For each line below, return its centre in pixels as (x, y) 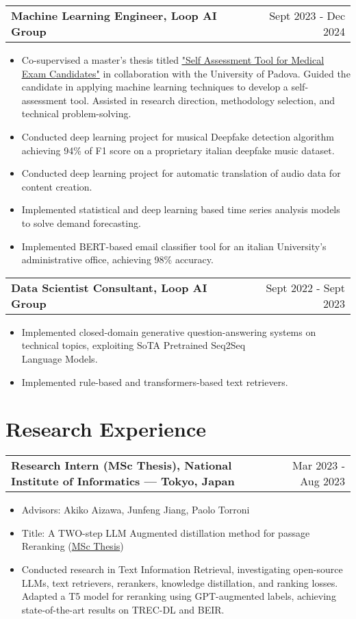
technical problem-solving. (76, 113)
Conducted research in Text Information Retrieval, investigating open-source (182, 569)
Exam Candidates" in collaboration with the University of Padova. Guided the (186, 73)
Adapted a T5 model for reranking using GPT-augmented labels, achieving (179, 596)
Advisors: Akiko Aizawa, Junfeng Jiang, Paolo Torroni (136, 510)
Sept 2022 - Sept (305, 287)
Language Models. (60, 358)
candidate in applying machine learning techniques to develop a (155, 87)
